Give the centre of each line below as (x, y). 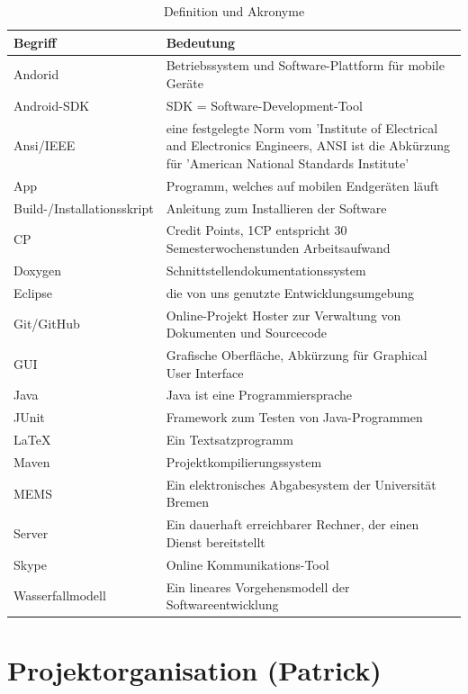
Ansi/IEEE (45, 145)
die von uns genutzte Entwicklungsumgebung (290, 292)
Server (31, 533)
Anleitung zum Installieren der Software (276, 207)
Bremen (187, 502)
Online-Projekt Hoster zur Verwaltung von (283, 315)
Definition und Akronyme (234, 11)
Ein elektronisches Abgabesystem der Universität (301, 484)
